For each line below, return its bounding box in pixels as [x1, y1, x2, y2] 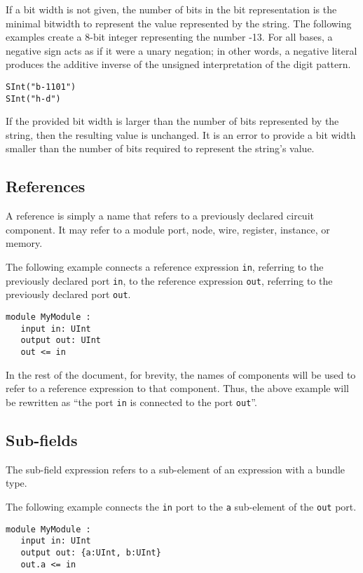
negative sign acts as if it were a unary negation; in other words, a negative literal [6, 43, 357, 58]
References [6, 175, 85, 197]
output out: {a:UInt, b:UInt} [20, 547, 161, 558]
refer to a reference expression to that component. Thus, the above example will [6, 381, 349, 396]
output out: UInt [20, 335, 102, 346]
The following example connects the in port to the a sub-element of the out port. [6, 499, 357, 513]
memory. [6, 236, 43, 250]
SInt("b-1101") [6, 81, 76, 92]
